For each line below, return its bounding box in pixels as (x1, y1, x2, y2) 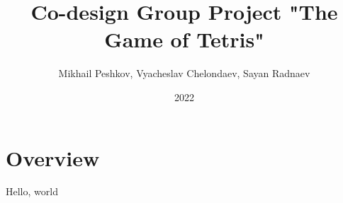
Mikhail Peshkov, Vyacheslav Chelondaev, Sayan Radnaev (58, 66, 310, 81)
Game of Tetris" (104, 25, 264, 54)
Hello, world (6, 184, 58, 199)
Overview (6, 143, 100, 172)
